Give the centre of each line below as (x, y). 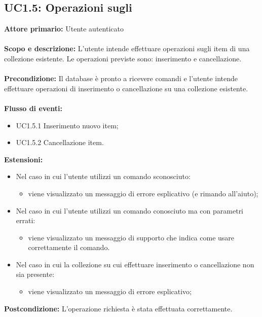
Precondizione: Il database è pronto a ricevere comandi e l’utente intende (121, 78)
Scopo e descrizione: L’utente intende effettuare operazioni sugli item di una (127, 48)
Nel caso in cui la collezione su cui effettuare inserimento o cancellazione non (135, 264)
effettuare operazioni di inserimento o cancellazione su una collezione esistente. (126, 88)
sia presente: (35, 274)
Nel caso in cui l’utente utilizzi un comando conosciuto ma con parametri (130, 210)
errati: (26, 220)
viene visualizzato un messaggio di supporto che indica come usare (131, 237)
